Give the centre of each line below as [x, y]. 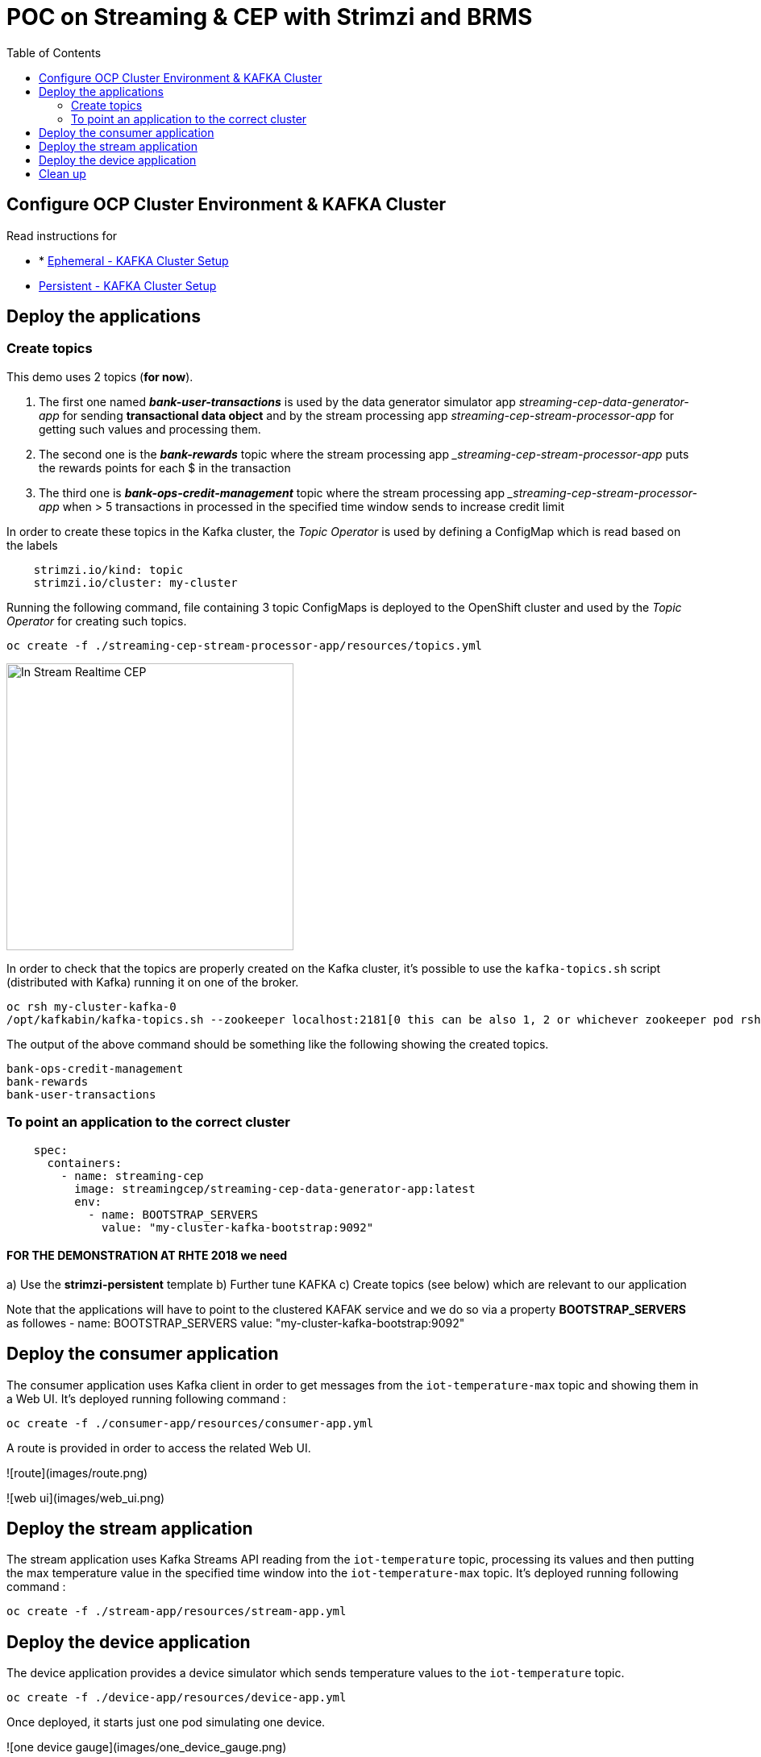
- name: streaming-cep [132, 1175]
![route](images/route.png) [77, 1472]
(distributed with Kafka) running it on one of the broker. [153, 982]
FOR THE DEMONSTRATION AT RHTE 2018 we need [147, 1256]
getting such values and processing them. [150, 429]
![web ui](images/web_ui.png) [86, 1497]
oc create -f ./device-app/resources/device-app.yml [177, 1698]
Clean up [62, 173]
